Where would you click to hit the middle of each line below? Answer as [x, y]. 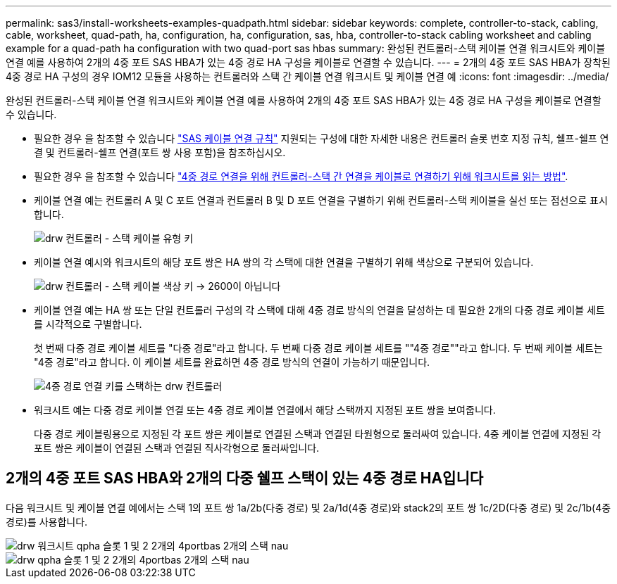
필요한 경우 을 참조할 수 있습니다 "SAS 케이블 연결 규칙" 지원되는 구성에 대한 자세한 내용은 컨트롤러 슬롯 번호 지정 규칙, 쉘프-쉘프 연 [322, 138]
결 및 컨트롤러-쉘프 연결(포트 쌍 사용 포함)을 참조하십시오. [160, 152]
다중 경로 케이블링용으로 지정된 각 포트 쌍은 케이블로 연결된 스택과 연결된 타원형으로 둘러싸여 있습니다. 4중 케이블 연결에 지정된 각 [318, 434]
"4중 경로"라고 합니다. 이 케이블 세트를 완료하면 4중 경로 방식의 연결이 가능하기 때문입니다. [232, 362]
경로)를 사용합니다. [47, 521]
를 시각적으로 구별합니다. [88, 324]
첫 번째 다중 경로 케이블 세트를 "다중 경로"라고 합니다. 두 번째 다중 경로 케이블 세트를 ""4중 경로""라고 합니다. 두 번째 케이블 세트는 [318, 348]
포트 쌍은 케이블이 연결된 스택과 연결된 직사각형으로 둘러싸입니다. [177, 448]
